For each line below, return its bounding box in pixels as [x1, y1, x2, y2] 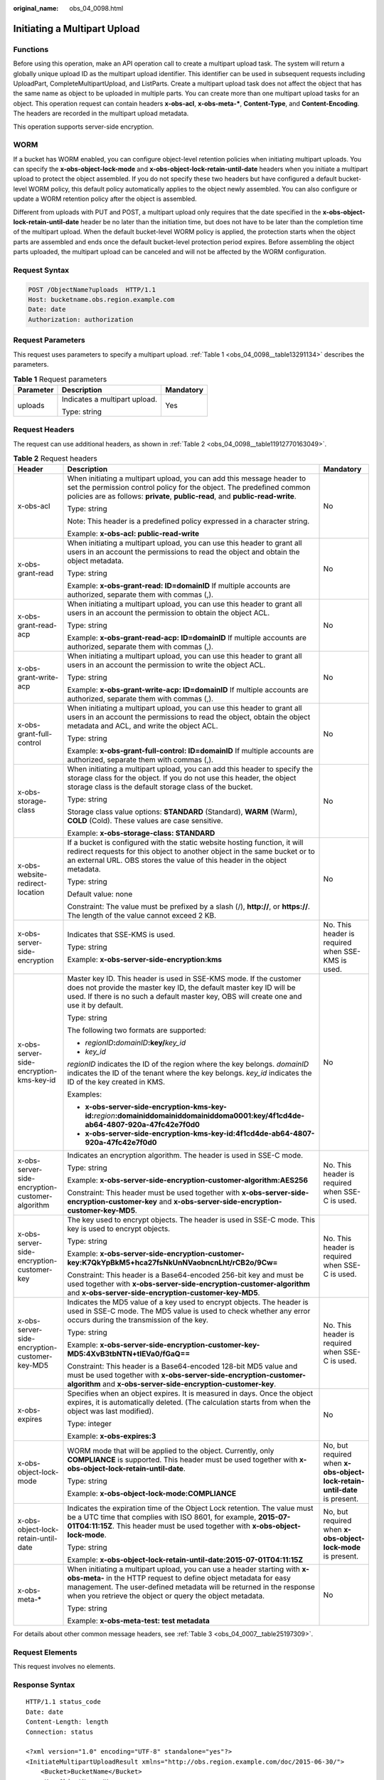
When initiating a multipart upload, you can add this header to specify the [67, 764, 313, 774]
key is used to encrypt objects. [67, 1224, 171, 1234]
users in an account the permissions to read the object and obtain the [67, 547, 300, 557]
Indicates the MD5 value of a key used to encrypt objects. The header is [67, 1297, 309, 1307]
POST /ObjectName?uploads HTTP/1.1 [28, 286, 156, 293]
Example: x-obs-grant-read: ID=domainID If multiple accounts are [67, 581, 291, 591]
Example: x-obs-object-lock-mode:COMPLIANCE [67, 1489, 237, 1499]
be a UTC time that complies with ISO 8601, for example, [67, 1512, 257, 1522]
